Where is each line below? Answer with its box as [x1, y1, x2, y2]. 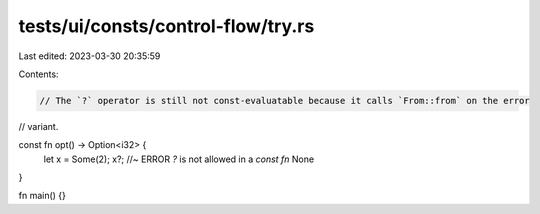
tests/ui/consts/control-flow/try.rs [18, 15, 315, 37]
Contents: [18, 68, 59, 80]
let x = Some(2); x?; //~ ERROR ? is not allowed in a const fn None [43, 153, 315, 165]
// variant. [18, 120, 59, 132]
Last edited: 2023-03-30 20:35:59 [18, 50, 161, 62]
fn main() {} [18, 190, 67, 202]
